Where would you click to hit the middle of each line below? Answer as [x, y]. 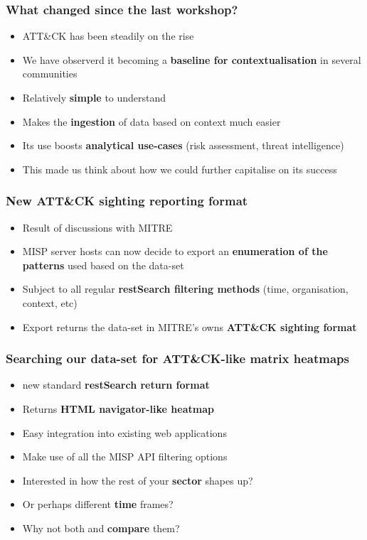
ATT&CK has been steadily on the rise [108, 36]
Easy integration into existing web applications [124, 432]
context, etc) [50, 302]
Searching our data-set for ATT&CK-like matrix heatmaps [177, 358]
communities [50, 74]
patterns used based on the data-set [103, 265]
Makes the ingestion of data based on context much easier [151, 121]
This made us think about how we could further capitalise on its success [180, 169]
